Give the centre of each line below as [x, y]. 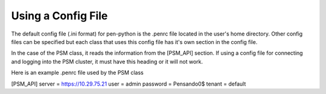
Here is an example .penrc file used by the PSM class [78, 73]
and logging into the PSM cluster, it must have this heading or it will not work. [107, 61]
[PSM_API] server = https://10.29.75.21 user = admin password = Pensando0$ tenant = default [129, 84]
